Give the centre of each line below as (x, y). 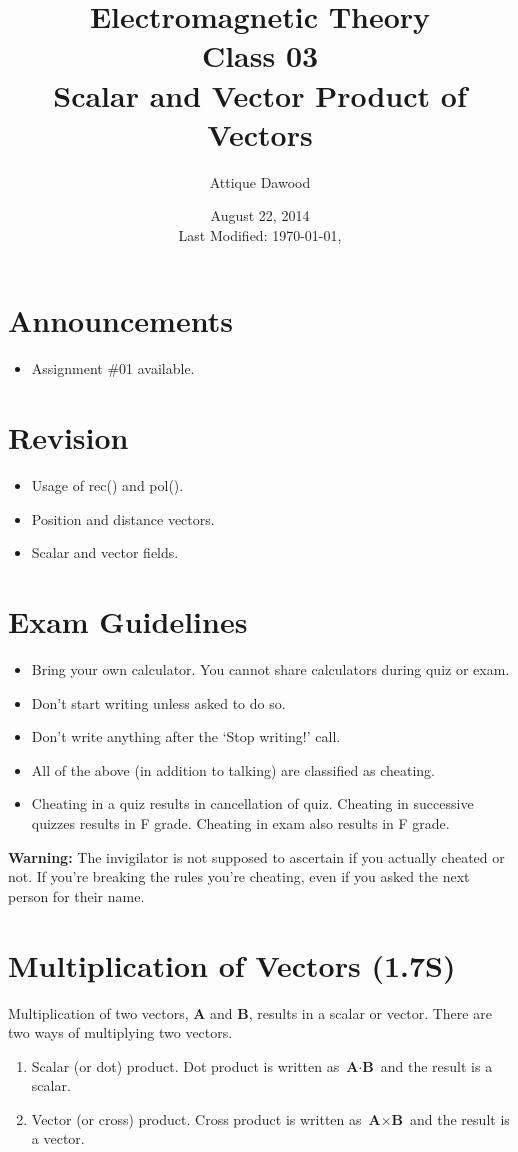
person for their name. (76, 895)
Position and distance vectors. (123, 518)
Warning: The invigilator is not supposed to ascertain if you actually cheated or (256, 856)
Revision (68, 437)
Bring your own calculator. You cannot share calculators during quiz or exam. (270, 669)
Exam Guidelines (128, 621)
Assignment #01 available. (113, 368)
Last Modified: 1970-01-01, (260, 234)
